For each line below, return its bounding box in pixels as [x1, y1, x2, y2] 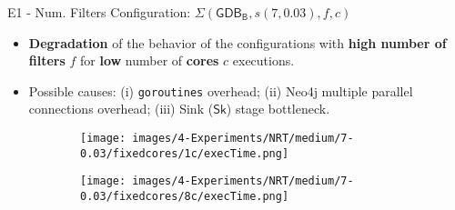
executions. [232, 51, 295, 70]
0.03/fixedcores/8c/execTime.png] [80, 190, 289, 203]
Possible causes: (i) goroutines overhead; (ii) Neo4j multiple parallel [28, 81, 413, 100]
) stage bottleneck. [226, 99, 330, 118]
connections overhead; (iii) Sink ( [28, 99, 214, 118]
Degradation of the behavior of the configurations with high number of [28, 33, 447, 52]
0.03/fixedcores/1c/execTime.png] [80, 146, 289, 160]
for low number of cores [80, 51, 219, 70]
